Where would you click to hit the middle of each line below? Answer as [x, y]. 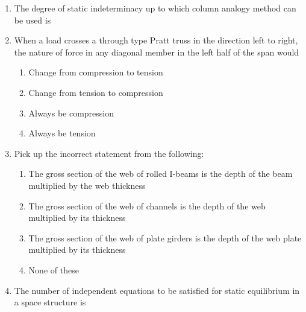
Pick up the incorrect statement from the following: [109, 153]
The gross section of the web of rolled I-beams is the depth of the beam [161, 174]
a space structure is [50, 302]
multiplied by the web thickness [87, 185]
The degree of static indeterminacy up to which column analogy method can [155, 8]
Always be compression [71, 113]
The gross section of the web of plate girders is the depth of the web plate [165, 237]
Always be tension [62, 133]
